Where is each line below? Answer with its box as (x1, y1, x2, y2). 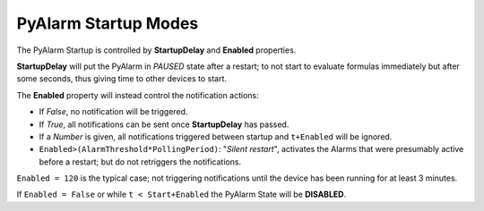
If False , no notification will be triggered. (39, 106, 188, 117)
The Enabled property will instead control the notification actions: (16, 89, 259, 100)
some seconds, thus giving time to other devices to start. (16, 73, 228, 84)
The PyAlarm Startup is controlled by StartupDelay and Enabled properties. (16, 45, 297, 55)
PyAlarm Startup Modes (16, 13, 199, 33)
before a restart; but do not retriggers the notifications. (39, 156, 242, 167)
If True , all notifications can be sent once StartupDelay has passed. (39, 119, 290, 130)
